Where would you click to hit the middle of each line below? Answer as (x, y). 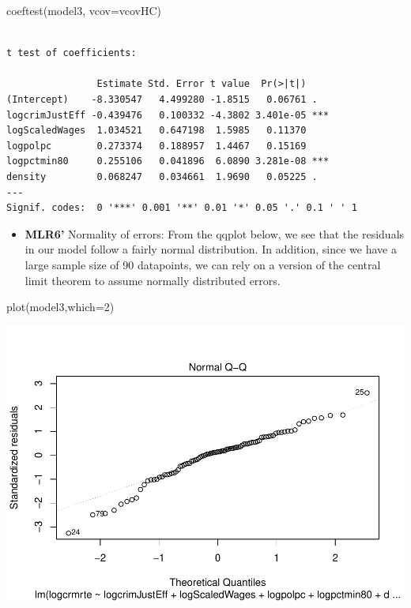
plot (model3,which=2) (60, 307)
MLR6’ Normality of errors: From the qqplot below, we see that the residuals (215, 233)
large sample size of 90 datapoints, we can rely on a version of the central (203, 264)
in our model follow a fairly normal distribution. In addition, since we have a (211, 249)
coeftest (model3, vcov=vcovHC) (84, 10)
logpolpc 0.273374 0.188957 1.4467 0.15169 (156, 146)
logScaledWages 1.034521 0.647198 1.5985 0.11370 (156, 131)
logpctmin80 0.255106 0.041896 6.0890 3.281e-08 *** (168, 161)
